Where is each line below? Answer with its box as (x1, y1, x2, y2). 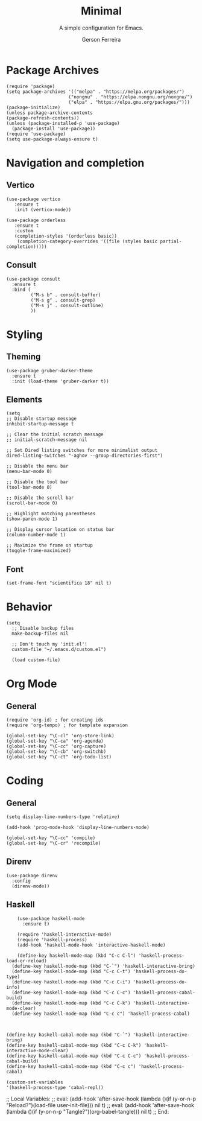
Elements (6, 394, 43, 405)
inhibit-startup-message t (6, 421, 74, 427)
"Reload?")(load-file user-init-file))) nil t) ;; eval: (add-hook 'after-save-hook (6, 1101, 195, 1108)
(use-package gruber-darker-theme (6, 367, 93, 373)
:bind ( (11, 287, 31, 293)
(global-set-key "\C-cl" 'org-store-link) (6, 733, 115, 739)
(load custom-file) (11, 657, 61, 663)
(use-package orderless (6, 217, 66, 223)
